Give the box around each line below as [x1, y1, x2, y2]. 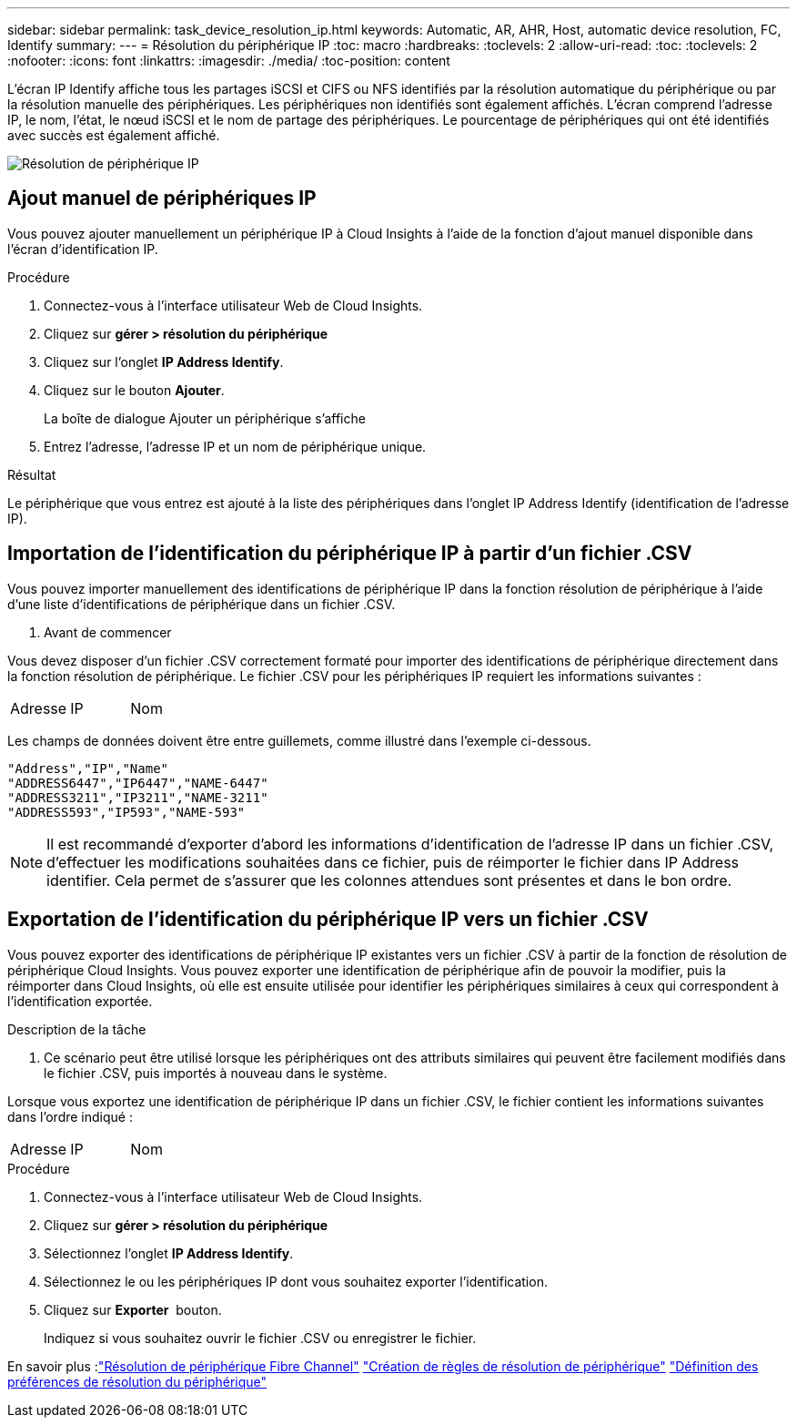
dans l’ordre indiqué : [7, 1108, 133, 1125]
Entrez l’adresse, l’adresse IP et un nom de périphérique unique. [44, 438, 427, 454]
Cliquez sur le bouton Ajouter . [44, 382, 225, 398]
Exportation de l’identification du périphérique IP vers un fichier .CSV [7, 908, 649, 931]
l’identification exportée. [7, 992, 153, 1009]
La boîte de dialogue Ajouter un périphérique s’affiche [44, 410, 366, 426]
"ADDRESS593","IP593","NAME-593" [7, 804, 246, 819]
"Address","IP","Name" [7, 760, 169, 776]
